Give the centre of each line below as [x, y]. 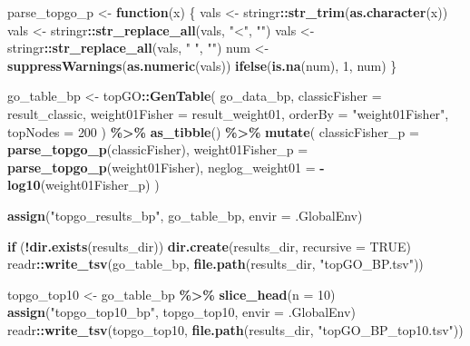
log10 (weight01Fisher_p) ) [83, 185]
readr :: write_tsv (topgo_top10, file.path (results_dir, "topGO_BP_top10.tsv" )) [235, 329]
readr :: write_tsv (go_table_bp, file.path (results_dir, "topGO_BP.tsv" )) [215, 264]
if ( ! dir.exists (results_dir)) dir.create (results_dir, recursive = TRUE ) [210, 246]
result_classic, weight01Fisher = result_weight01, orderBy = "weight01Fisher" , [228, 113]
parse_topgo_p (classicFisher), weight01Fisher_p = [158, 149]
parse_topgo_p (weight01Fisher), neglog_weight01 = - [166, 167]
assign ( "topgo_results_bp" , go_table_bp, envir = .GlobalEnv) [185, 215]
